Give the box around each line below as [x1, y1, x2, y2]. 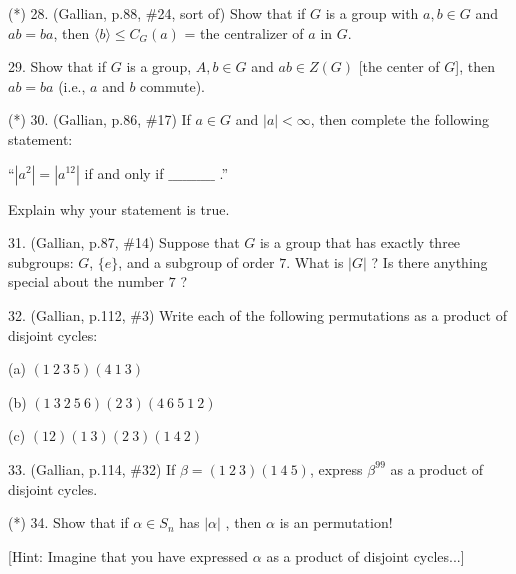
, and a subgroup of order [118, 251, 275, 272]
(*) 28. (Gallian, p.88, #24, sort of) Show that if [8, 3, 306, 23]
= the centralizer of [184, 22, 304, 43]
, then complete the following [310, 109, 489, 130]
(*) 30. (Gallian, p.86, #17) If [8, 109, 191, 130]
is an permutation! [279, 512, 393, 533]
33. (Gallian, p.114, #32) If [8, 458, 176, 479]
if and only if [84, 162, 164, 183]
